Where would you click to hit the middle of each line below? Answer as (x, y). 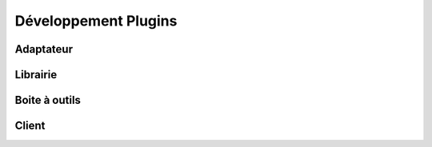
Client (30, 126)
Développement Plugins (96, 21)
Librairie (36, 75)
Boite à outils (48, 100)
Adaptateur (44, 49)
